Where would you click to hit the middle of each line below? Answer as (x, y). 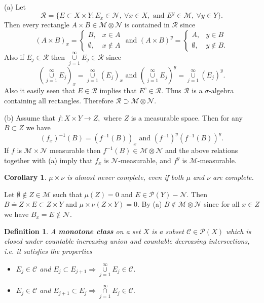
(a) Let (15, 7)
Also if (14, 56)
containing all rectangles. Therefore (59, 101)
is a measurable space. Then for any (187, 117)
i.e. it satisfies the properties (48, 251)
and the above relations (201, 150)
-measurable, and (145, 160)
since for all (222, 204)
